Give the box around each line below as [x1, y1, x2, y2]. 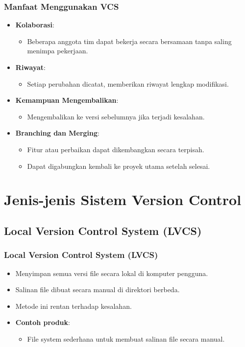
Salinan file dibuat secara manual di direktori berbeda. [15, 284, 180, 295]
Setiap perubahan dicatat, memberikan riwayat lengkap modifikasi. [27, 78, 229, 89]
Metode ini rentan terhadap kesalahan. [15, 301, 132, 311]
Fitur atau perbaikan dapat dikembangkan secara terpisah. [27, 144, 204, 154]
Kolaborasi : [15, 20, 54, 30]
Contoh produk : [15, 317, 70, 327]
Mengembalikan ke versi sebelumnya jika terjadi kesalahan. [27, 111, 205, 121]
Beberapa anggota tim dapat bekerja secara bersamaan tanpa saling [27, 36, 232, 46]
